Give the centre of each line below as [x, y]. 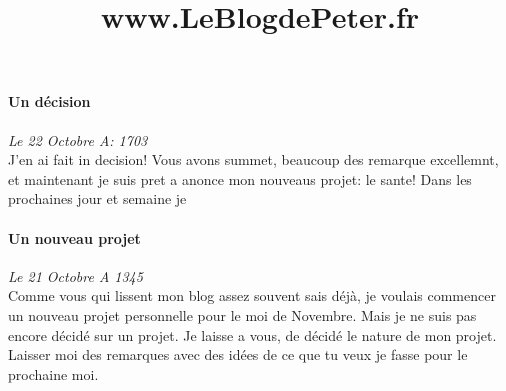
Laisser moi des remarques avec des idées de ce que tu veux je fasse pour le [238, 354]
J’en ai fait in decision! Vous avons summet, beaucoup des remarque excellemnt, [253, 159]
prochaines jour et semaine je [97, 198]
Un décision [49, 101]
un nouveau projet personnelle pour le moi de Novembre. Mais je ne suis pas [242, 314]
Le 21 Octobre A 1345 [75, 275]
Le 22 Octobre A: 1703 [78, 139]
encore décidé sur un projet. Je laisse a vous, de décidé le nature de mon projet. [252, 334]
